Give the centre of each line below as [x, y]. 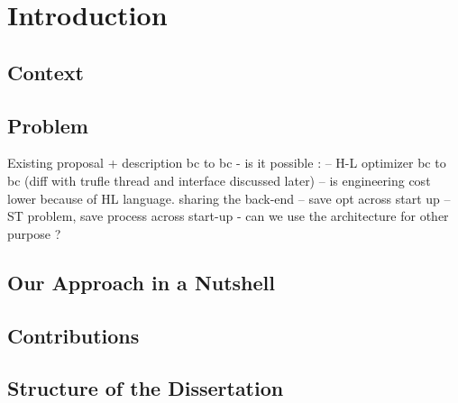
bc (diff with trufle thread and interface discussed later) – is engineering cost [219, 180]
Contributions [73, 335]
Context [46, 72]
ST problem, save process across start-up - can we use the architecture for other [228, 216]
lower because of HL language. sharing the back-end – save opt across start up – [229, 198]
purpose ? [34, 233]
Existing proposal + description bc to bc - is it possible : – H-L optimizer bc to [227, 163]
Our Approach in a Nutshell [142, 282]
